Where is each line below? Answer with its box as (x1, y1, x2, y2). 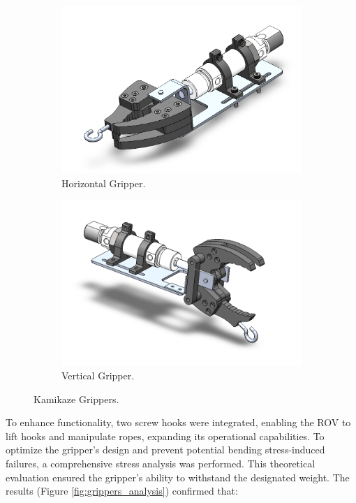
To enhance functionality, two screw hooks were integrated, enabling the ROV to (6, 415, 351, 430)
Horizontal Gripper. (61, 175, 146, 190)
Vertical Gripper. (61, 367, 135, 382)
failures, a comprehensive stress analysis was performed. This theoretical (6, 455, 316, 470)
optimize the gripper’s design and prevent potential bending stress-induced (6, 442, 325, 457)
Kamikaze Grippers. (34, 391, 119, 406)
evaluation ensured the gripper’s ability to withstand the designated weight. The (6, 469, 350, 484)
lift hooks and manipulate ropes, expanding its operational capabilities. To (6, 428, 325, 443)
